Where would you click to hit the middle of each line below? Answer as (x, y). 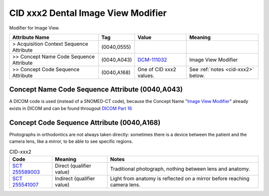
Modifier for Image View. (34, 28)
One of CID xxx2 (157, 69)
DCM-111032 (152, 60)
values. (146, 76)
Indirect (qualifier (75, 178)
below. (197, 76)
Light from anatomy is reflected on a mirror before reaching (180, 178)
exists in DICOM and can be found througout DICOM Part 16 (70, 108)
